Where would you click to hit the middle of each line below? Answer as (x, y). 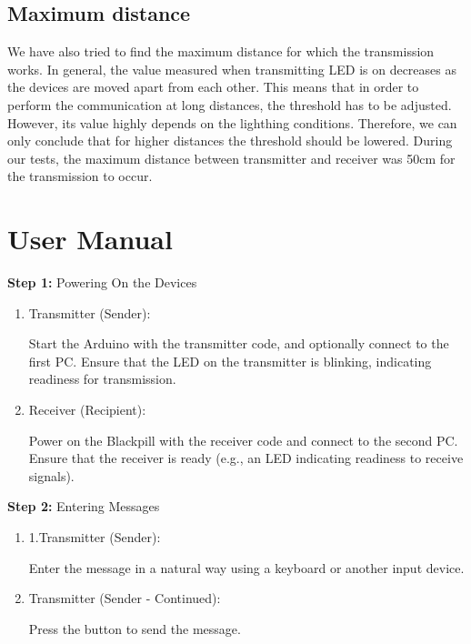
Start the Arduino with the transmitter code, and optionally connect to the (239, 343)
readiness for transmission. (102, 379)
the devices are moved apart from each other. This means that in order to (213, 87)
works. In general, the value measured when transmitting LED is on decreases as (232, 69)
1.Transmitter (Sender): (95, 537)
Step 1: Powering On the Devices (102, 282)
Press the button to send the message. (135, 628)
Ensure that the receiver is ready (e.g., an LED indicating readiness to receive (246, 458)
